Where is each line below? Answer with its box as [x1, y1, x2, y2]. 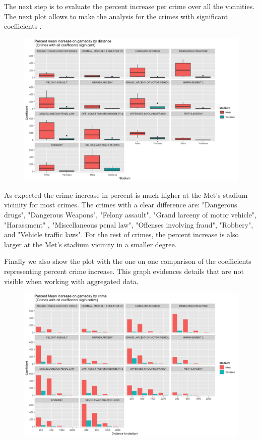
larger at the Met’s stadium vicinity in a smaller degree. [4, 239, 177, 249]
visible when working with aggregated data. [4, 276, 139, 286]
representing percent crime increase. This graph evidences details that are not [4, 265, 244, 276]
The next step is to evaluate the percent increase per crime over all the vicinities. [4, 1, 255, 11]
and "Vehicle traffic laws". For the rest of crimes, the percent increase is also [4, 229, 239, 240]
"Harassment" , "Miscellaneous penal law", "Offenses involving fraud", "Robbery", [4, 219, 253, 230]
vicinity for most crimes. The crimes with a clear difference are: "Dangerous [4, 199, 237, 210]
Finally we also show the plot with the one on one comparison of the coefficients [4, 256, 251, 266]
